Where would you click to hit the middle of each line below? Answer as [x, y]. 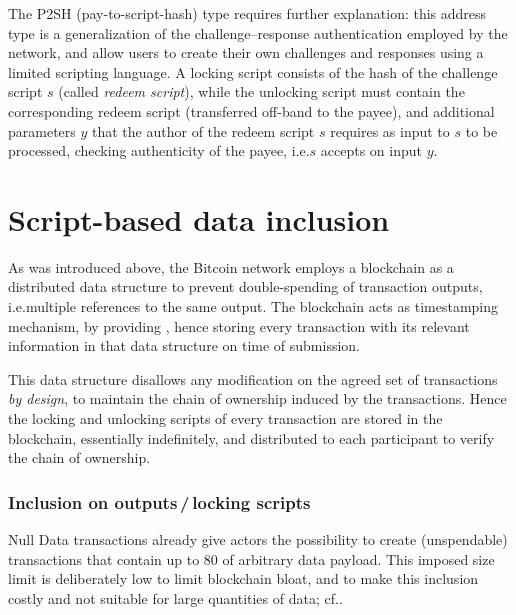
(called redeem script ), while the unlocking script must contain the [261, 91]
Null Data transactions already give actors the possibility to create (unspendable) [258, 539]
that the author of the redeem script [203, 130]
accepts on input [371, 150]
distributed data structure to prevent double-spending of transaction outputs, [245, 286]
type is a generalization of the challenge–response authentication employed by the [258, 32]
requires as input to [390, 130]
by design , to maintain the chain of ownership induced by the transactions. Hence [257, 398]
